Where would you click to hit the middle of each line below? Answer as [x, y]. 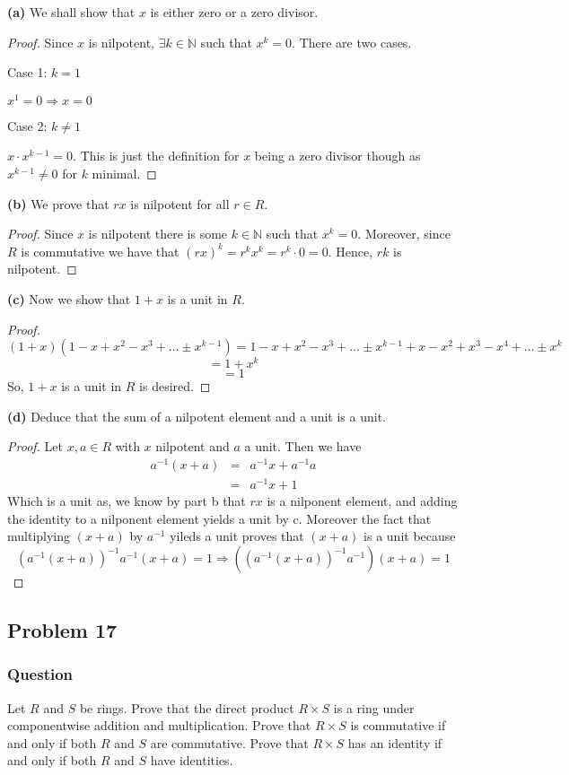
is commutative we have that [100, 251]
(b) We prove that [58, 203]
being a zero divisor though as [337, 156]
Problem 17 [62, 630]
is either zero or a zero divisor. [234, 12]
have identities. [192, 760]
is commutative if [398, 725]
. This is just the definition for [156, 156]
